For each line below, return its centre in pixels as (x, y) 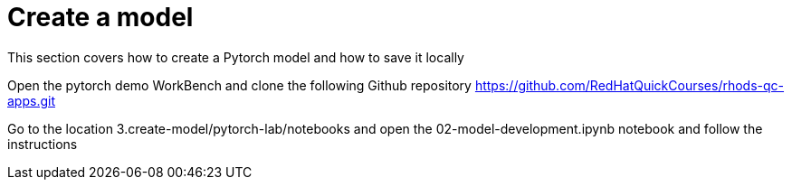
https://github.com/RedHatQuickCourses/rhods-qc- (630, 85)
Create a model (100, 17)
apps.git (31, 100)
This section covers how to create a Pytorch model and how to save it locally (236, 57)
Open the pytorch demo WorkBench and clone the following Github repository (239, 85)
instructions (43, 144)
